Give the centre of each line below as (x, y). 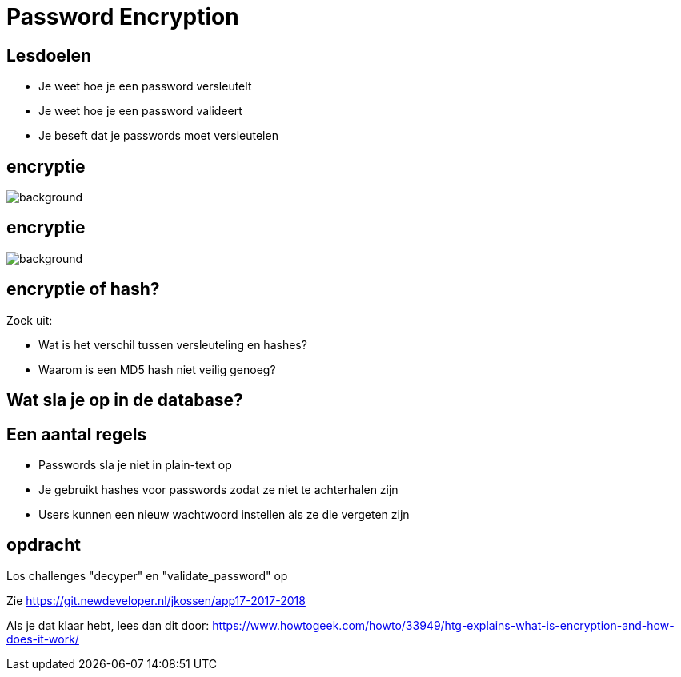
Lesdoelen (49, 55)
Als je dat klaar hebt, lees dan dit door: (108, 625)
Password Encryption (123, 17)
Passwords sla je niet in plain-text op (135, 464)
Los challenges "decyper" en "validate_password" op (147, 575)
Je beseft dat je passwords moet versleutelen (158, 136)
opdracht (44, 545)
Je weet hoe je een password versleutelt (145, 86)
